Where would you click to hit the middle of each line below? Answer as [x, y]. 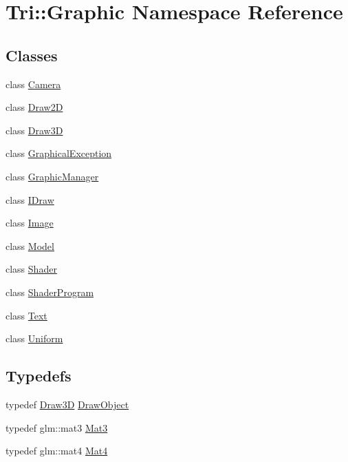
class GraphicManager [52, 176]
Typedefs [39, 376]
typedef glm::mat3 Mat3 [57, 427]
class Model [30, 245]
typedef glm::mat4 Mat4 [57, 451]
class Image [30, 223]
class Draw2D [34, 107]
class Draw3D [34, 130]
